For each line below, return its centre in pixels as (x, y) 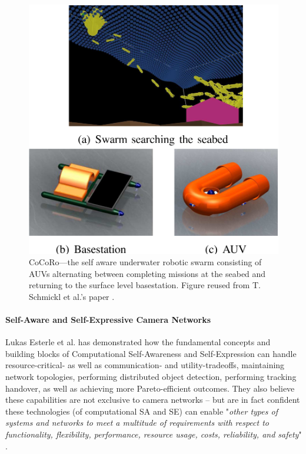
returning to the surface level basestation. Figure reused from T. (145, 285)
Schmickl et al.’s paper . (72, 296)
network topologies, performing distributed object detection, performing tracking (151, 377)
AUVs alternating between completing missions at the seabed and (147, 273)
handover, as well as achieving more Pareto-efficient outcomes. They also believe (150, 388)
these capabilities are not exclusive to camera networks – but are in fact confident (153, 400)
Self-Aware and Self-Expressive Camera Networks (108, 320)
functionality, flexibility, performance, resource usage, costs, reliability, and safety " (154, 434)
